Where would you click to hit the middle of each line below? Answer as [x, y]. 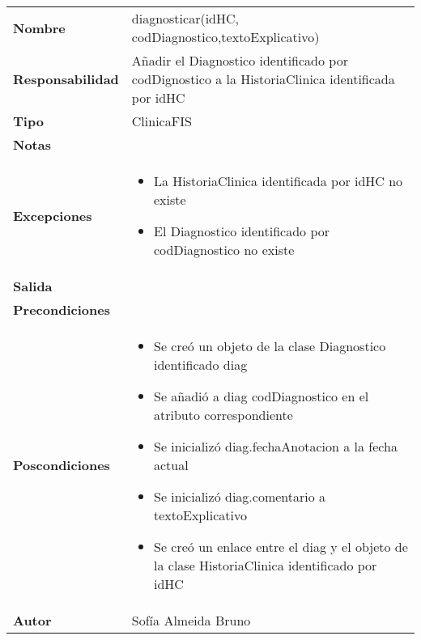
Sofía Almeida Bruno [191, 620]
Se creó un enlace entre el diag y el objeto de [281, 547]
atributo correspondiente [223, 415]
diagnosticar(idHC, [185, 18]
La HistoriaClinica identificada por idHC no [279, 181]
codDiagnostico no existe [224, 250]
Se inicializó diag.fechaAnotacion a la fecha [276, 446]
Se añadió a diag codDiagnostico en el [262, 396]
